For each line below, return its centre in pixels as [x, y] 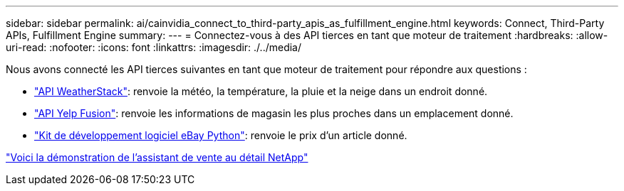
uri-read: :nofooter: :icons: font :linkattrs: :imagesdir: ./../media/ [154, 47]
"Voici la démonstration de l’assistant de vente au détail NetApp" [157, 157]
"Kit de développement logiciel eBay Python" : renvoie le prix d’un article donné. [221, 135]
